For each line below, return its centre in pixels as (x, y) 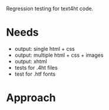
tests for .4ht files (36, 67)
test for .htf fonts (35, 74)
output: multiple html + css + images (59, 55)
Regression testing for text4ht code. (50, 9)
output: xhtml (31, 61)
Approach (31, 98)
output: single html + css (45, 48)
